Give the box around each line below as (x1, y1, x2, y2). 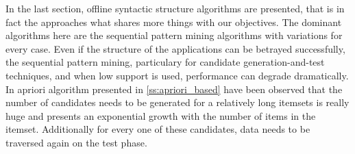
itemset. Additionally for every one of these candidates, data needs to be (5, 122, 310, 136)
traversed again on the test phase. (5, 135, 147, 149)
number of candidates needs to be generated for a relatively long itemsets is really (5, 95, 350, 110)
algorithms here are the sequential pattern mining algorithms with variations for (5, 28, 343, 42)
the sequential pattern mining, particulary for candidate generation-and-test (5, 55, 325, 69)
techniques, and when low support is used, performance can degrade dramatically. (5, 68, 349, 82)
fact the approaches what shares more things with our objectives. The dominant (5, 14, 342, 29)
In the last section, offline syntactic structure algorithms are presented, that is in (5, 1, 345, 15)
